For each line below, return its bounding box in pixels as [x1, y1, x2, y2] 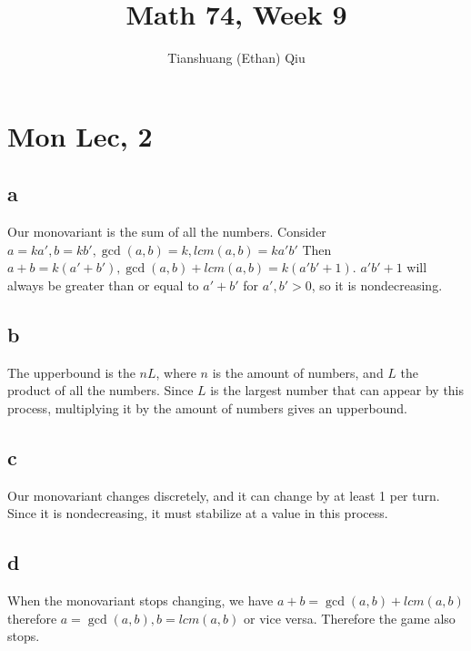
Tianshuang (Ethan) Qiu [167, 48, 306, 67]
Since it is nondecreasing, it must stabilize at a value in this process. [7, 504, 388, 523]
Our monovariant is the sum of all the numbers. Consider [7, 222, 326, 241]
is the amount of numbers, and [212, 362, 384, 381]
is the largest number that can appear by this [210, 381, 465, 400]
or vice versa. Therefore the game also [243, 608, 456, 627]
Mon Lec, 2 [7, 117, 153, 154]
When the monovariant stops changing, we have [7, 591, 274, 610]
